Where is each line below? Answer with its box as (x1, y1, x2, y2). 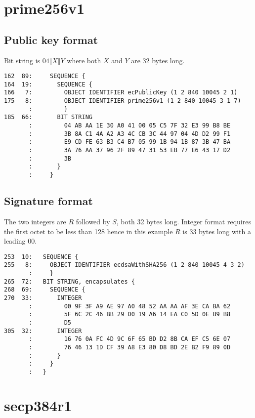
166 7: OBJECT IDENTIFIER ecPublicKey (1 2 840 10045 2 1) (4, 89, 238, 96)
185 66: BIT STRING (4, 114, 92, 121)
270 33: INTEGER (4, 294, 82, 301)
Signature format (4, 193, 93, 209)
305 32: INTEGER (4, 327, 82, 334)
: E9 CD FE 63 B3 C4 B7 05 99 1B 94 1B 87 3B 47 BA (29, 138, 231, 146)
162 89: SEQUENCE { (4, 73, 85, 80)
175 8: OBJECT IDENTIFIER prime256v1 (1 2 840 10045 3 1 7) (4, 97, 241, 105)
